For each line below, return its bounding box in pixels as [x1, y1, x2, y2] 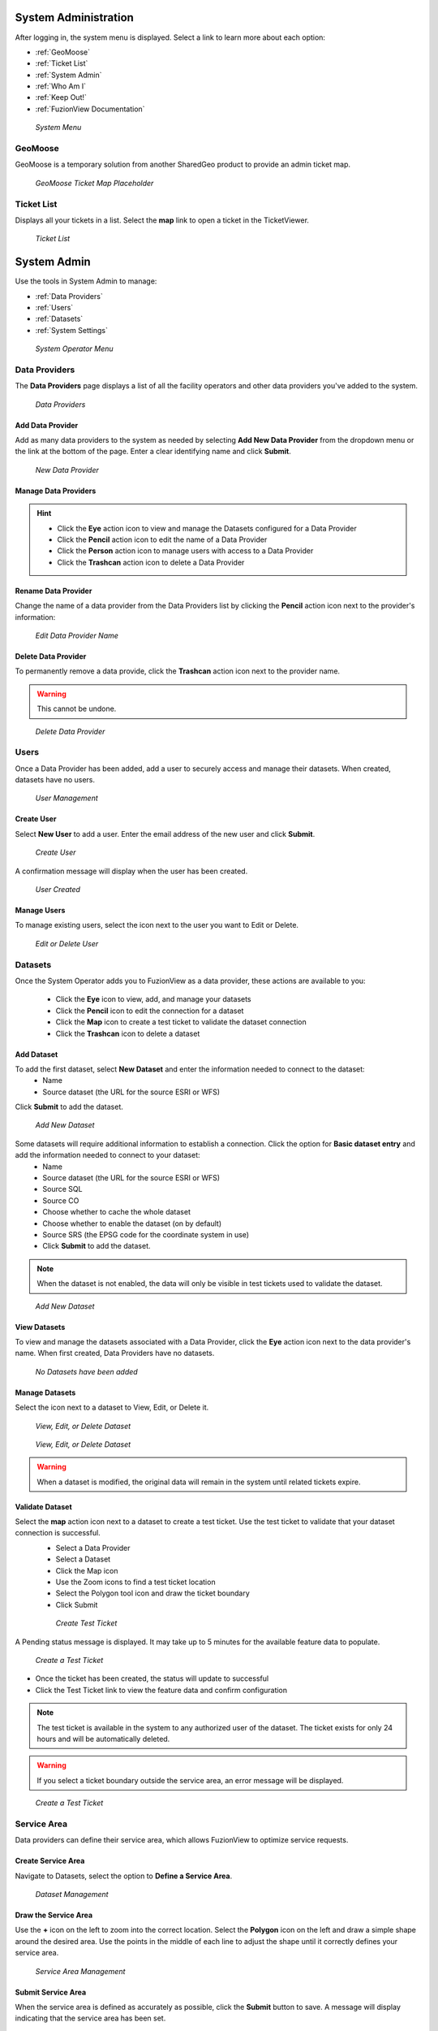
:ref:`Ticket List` [35, 58, 88, 68]
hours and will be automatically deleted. [36, 1734, 170, 1743]
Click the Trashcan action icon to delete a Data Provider [57, 557, 245, 567]
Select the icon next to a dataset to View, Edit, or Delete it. [15, 1402, 209, 1413]
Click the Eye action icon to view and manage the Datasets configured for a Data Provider [57, 523, 357, 533]
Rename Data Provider [15, 586, 92, 595]
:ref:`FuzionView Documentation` [35, 104, 145, 114]
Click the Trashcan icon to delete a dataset [55, 1028, 200, 1038]
